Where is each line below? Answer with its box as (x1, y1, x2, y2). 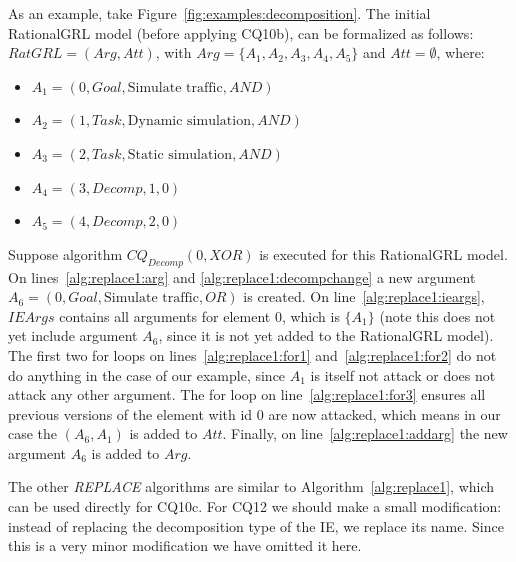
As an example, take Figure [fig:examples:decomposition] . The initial (8, 3, 431, 23)
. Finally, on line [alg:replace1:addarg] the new (222, 423, 508, 444)
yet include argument (8, 325, 138, 346)
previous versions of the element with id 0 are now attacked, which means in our (8, 403, 501, 424)
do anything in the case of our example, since (8, 364, 286, 385)
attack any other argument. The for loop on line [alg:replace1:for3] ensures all (8, 384, 486, 405)
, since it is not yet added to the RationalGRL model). (158, 325, 494, 346)
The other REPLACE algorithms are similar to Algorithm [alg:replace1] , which (8, 476, 495, 497)
